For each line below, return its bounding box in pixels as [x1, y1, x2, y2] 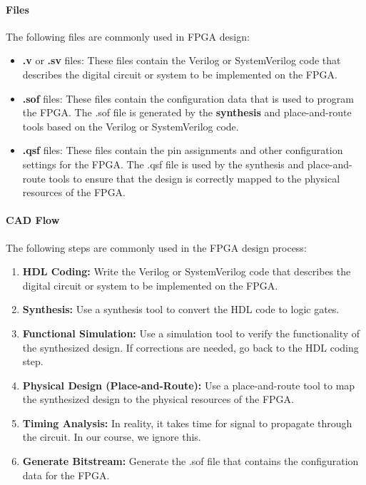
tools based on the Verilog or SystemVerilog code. [22, 118, 239, 133]
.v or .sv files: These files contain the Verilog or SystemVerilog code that [22, 53, 341, 68]
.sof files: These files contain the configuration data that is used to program [22, 91, 354, 106]
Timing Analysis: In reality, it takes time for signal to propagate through [22, 415, 352, 430]
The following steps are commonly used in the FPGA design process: [6, 240, 307, 255]
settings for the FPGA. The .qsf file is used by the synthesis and [22, 156, 305, 171]
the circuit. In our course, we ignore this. [22, 429, 201, 444]
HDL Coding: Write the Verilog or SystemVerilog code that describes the [22, 264, 351, 279]
